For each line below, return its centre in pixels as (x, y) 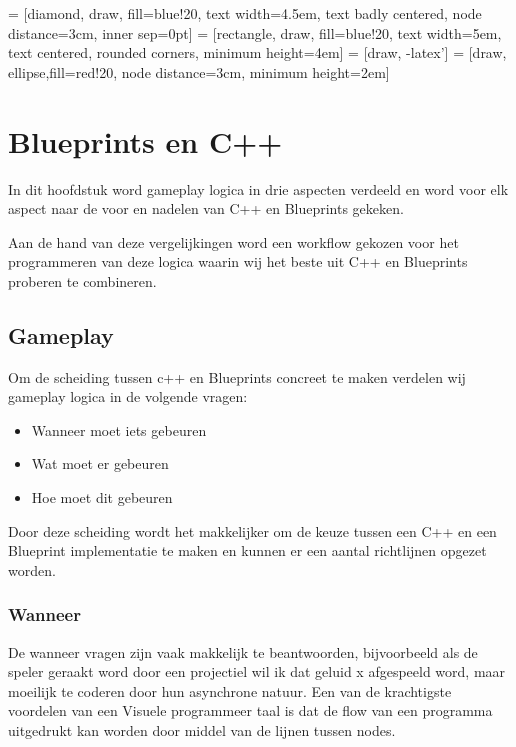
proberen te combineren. (82, 280)
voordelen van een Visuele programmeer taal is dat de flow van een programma (250, 710)
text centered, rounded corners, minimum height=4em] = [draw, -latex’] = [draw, (257, 52)
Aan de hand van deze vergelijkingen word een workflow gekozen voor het (233, 241)
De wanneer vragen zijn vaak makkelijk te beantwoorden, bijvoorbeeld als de (243, 651)
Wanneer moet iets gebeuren (119, 429)
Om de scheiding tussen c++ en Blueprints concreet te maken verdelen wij (237, 376)
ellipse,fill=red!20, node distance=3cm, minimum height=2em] (199, 71)
